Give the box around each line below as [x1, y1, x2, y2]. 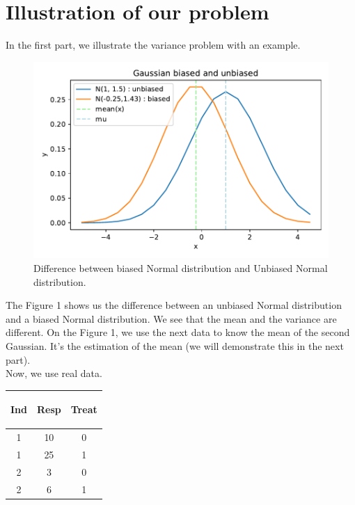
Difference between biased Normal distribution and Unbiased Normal [33, 260, 328, 275]
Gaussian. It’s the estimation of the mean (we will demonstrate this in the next [6, 338, 344, 353]
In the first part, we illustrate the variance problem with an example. [6, 38, 301, 52]
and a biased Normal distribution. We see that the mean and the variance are [6, 311, 337, 326]
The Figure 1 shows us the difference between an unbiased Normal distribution [6, 298, 342, 312]
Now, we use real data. [6, 366, 102, 380]
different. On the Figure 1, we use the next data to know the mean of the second [6, 325, 350, 339]
